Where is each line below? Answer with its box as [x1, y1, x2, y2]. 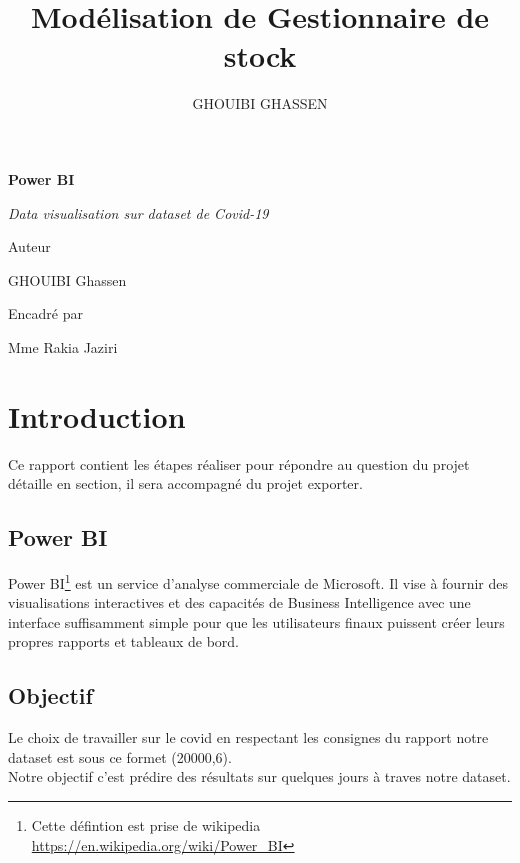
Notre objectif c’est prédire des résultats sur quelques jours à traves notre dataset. [8, 766, 511, 787]
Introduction [8, 395, 186, 436]
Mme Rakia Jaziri [8, 336, 118, 357]
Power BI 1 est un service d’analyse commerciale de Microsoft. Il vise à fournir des [8, 569, 508, 593]
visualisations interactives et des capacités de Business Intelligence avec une [8, 592, 471, 613]
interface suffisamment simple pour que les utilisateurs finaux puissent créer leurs [8, 611, 505, 632]
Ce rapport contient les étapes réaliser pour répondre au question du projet [8, 453, 470, 474]
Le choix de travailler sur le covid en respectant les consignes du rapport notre [8, 727, 489, 748]
